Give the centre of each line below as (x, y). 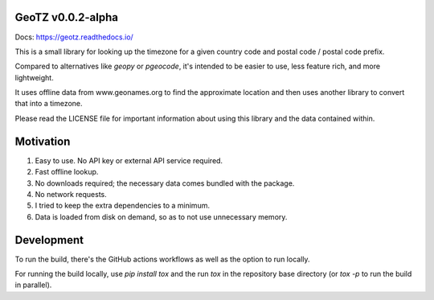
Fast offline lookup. (67, 172)
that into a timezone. (49, 104)
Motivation (43, 141)
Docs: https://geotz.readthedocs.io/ (74, 37)
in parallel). (33, 285)
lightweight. (34, 77)
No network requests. (71, 194)
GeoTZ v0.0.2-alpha (66, 17)
